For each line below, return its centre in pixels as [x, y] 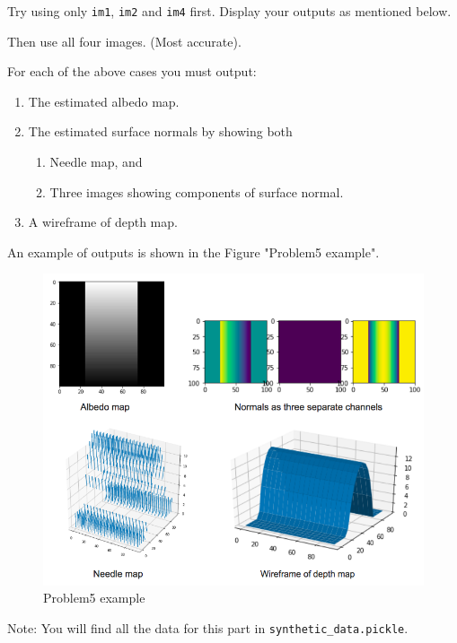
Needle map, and [96, 162]
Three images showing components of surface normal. [197, 191]
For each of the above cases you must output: [132, 71]
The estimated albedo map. [104, 101]
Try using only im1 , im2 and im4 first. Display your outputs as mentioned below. [229, 11]
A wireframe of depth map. [103, 222]
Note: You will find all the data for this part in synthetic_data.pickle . [208, 627]
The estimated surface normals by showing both [160, 131]
